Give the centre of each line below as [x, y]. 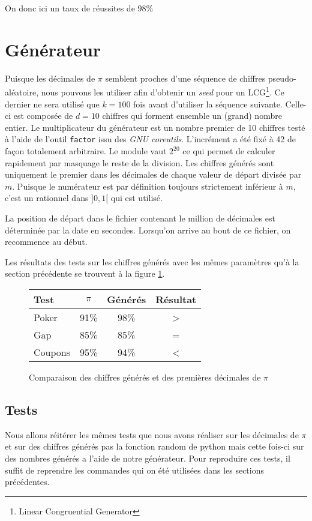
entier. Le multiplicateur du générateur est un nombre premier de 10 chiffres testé [155, 127]
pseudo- [282, 78]
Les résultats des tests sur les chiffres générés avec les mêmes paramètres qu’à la [152, 261]
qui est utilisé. [136, 198]
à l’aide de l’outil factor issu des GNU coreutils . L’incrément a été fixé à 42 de [150, 139]
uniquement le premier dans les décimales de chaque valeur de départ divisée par [153, 174]
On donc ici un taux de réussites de [70, 8]
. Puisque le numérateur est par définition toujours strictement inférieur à [148, 186]
